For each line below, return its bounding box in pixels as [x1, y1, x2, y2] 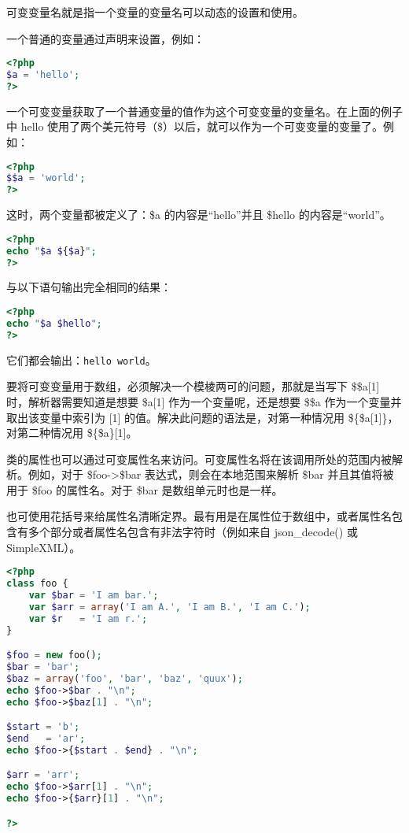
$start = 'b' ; [6, 721, 80, 733]
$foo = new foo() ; [6, 650, 102, 661]
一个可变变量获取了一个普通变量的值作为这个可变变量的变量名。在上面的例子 [6, 102, 403, 119]
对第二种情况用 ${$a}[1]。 [6, 424, 138, 441]
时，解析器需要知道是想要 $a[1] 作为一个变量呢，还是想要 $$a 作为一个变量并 [6, 393, 402, 409]
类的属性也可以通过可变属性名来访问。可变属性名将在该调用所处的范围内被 [6, 450, 392, 467]
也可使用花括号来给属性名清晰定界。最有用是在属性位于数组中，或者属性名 [6, 508, 392, 524]
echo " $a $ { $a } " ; [6, 245, 97, 257]
